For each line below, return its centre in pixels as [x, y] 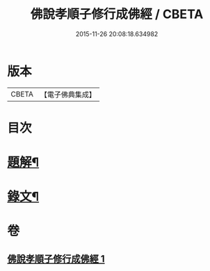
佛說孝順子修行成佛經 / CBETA [117, 14]
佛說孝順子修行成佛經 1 [56, 259]
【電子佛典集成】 [68, 95]
